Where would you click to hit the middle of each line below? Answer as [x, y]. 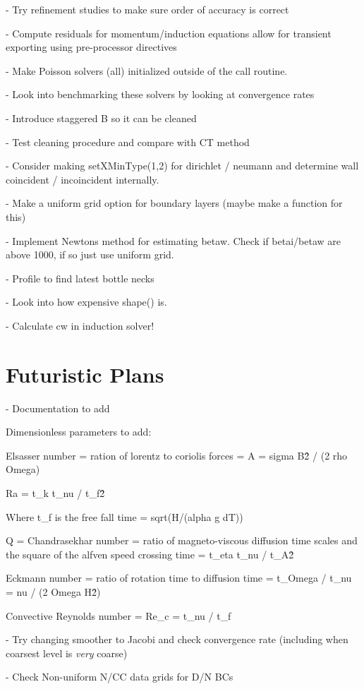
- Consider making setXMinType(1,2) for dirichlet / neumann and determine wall [182, 166]
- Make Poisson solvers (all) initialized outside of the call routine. [147, 70]
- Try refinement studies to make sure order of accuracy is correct [147, 9]
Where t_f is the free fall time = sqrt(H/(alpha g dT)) [125, 516]
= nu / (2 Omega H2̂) [53, 591]
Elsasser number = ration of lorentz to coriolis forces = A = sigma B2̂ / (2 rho [177, 455]
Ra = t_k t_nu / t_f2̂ [55, 493]
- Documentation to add [58, 408]
